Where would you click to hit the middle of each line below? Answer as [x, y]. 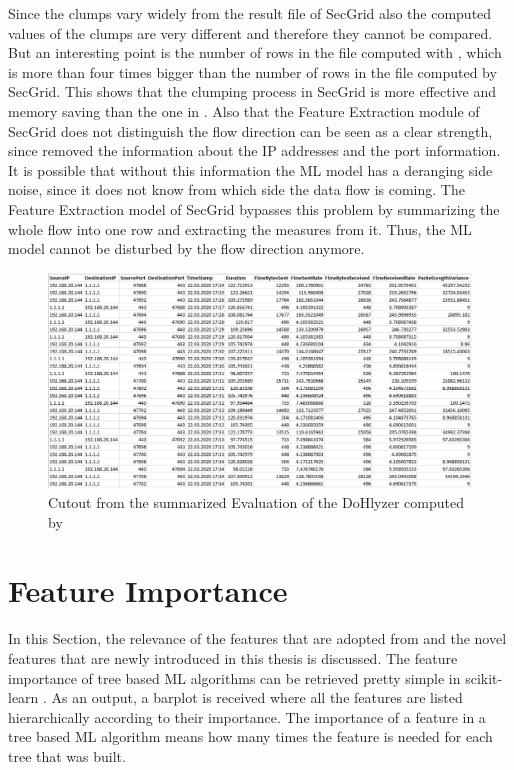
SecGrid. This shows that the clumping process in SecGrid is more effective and [252, 91]
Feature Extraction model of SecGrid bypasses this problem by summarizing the [254, 208]
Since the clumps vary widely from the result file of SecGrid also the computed [250, 13]
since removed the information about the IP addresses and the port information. [254, 150]
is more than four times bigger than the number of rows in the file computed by [252, 71]
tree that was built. [67, 755]
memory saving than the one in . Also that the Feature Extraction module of [244, 110]
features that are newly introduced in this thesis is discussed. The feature [233, 657]
